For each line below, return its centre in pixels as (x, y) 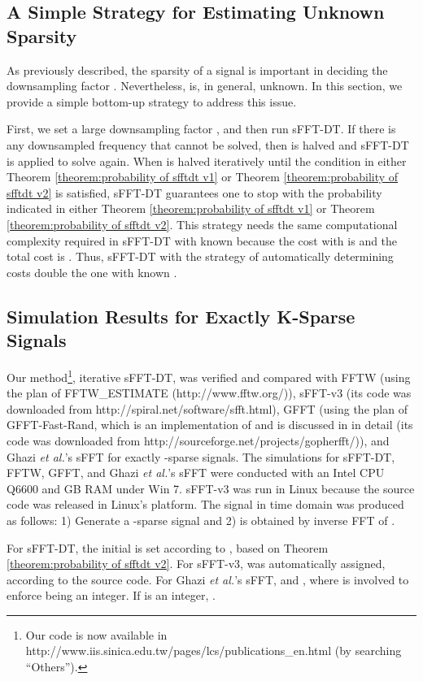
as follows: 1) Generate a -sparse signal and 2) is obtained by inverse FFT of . (201, 520)
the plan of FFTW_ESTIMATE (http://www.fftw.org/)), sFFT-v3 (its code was (209, 393)
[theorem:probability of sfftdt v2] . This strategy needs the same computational (202, 224)
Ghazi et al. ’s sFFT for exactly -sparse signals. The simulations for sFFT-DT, (201, 456)
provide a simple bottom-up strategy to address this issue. (152, 101)
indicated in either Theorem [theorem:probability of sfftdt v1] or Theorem (191, 208)
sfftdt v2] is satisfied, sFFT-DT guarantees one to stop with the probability (194, 192)
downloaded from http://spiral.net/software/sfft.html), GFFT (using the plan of (207, 408)
